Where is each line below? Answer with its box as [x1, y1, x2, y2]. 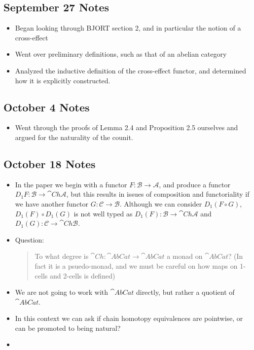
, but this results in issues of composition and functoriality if [66, 189, 250, 199]
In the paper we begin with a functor [15, 179, 127, 189]
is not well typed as [73, 208, 133, 218]
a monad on [167, 251, 203, 261]
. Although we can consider [119, 198, 202, 209]
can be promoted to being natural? [15, 322, 121, 333]
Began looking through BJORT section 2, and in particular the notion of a [15, 23, 241, 33]
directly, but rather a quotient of [136, 287, 235, 297]
